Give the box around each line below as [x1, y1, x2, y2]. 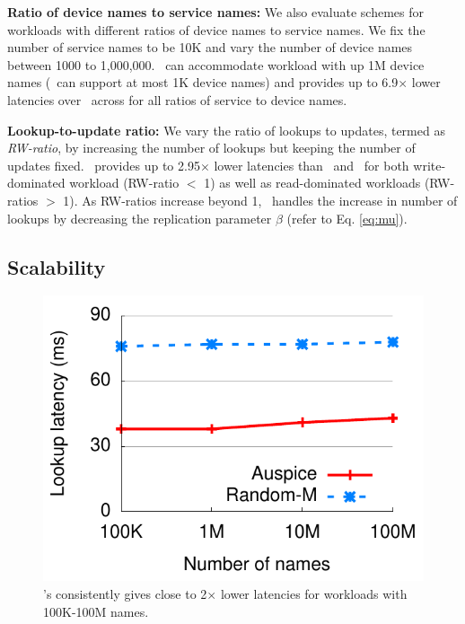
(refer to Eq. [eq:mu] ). [286, 208, 408, 227]
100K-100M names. [43, 602, 149, 620]
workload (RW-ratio [69, 173, 180, 192]
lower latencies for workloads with [220, 584, 408, 602]
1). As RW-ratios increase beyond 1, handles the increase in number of [63, 190, 458, 209]
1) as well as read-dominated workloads [204, 173, 421, 192]
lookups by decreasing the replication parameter [7, 208, 272, 227]
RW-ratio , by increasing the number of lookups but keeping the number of [7, 138, 416, 157]
